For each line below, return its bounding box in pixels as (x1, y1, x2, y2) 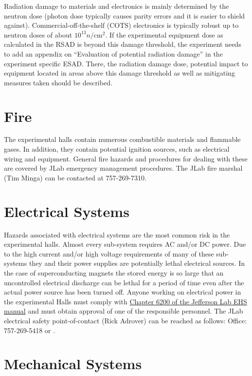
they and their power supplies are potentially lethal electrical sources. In (29, 258, 245, 268)
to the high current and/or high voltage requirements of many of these (4, 248, 214, 258)
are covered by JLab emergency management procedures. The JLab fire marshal (4, 163, 243, 173)
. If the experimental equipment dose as (105, 29, 223, 40)
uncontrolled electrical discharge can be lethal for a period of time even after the (4, 277, 244, 287)
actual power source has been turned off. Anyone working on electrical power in (4, 287, 241, 297)
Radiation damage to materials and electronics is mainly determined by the (4, 1, 229, 11)
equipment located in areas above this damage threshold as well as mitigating (4, 68, 235, 78)
